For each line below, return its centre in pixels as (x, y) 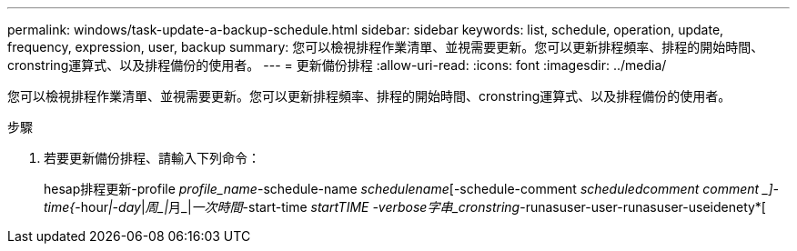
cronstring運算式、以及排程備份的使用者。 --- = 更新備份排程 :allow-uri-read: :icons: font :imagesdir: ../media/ (337, 65)
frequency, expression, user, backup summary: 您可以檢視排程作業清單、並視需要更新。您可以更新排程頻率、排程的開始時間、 (386, 47)
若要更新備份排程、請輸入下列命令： (152, 158)
